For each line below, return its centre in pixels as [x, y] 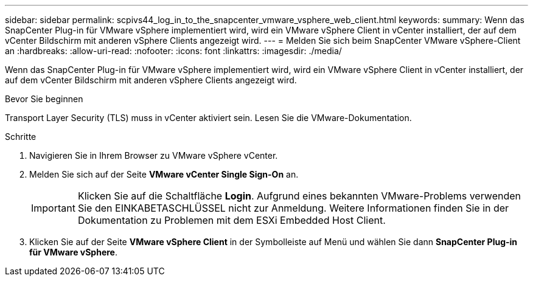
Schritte [21, 137]
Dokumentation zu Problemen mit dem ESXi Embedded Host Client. [232, 220]
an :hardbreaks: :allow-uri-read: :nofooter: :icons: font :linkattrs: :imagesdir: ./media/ [173, 51]
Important [53, 208]
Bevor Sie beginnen [44, 99]
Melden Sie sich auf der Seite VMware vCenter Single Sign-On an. [164, 174]
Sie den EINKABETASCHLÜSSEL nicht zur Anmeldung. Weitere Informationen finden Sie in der [293, 208]
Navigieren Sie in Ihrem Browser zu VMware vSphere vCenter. [154, 155]
